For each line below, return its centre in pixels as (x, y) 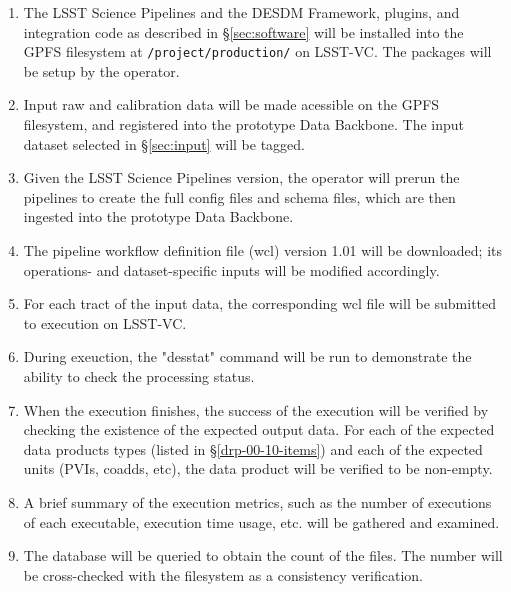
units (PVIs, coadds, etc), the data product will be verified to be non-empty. (258, 468)
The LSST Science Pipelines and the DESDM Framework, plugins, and (241, 12)
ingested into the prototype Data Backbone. (158, 216)
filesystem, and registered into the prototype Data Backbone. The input (243, 124)
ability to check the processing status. (139, 375)
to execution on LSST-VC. (105, 322)
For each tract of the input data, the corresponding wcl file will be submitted (260, 303)
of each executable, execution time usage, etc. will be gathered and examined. (261, 521)
